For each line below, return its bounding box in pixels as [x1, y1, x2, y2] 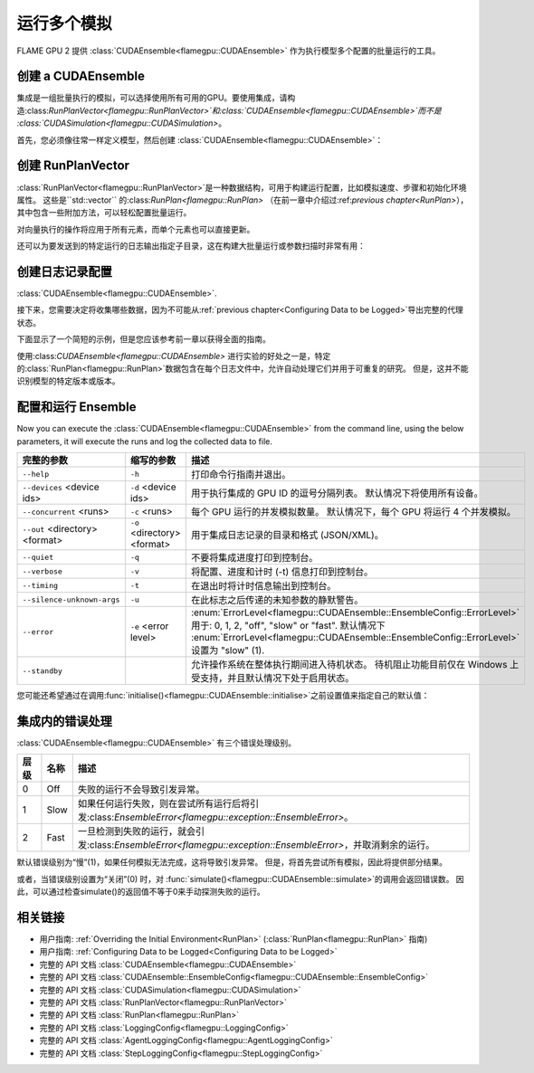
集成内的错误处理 [16, 713, 112, 728]
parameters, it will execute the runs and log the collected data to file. [16, 435, 273, 447]
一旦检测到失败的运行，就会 [77, 825, 196, 838]
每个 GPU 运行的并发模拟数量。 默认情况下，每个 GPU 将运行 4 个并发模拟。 [190, 506, 516, 518]
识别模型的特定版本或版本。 [16, 375, 120, 386]
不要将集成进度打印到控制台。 [190, 552, 319, 565]
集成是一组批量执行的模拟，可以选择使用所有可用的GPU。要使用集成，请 [16, 92, 288, 103]
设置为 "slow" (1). [190, 644, 265, 657]
